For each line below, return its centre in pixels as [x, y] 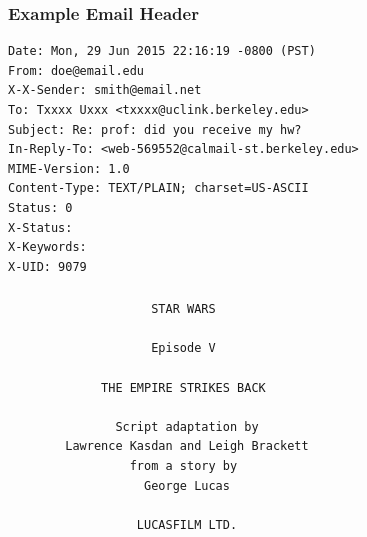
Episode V [183, 348]
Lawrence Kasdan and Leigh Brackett [187, 446]
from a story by [183, 466]
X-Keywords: [47, 247]
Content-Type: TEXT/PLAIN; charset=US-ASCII [158, 188]
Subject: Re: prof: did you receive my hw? [155, 129]
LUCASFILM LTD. [187, 524]
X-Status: [40, 227]
